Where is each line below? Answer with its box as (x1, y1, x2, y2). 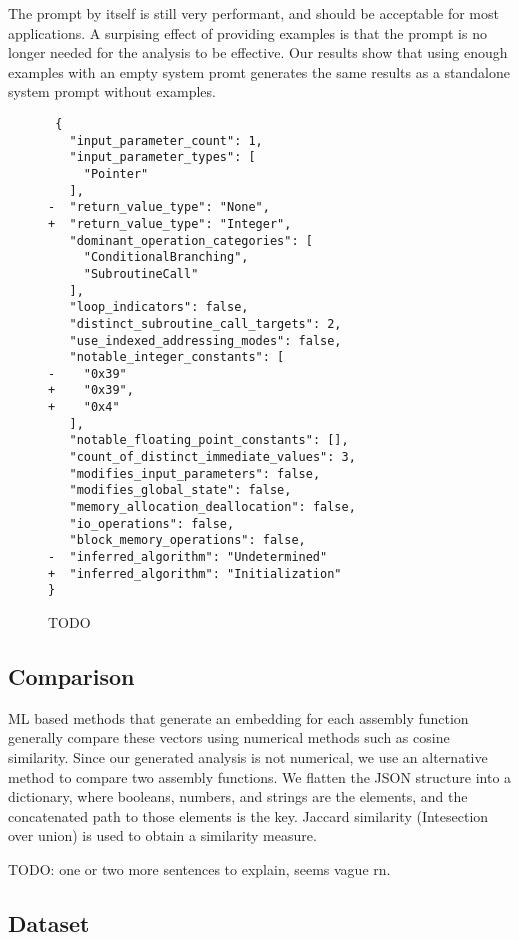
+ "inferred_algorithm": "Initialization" (48, 566, 342, 581)
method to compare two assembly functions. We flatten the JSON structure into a (8, 766, 512, 787)
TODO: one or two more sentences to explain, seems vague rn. (8, 858, 391, 879)
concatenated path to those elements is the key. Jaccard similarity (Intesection (8, 805, 489, 826)
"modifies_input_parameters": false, (69, 466, 321, 481)
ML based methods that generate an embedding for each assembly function (8, 707, 469, 728)
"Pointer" (83, 166, 149, 181)
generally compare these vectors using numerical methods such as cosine (8, 727, 450, 748)
